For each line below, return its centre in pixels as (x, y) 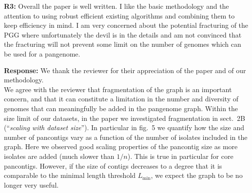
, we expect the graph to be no (197, 175)
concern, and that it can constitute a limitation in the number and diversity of (121, 99)
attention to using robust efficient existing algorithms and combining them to (119, 15)
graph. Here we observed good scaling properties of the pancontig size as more (121, 146)
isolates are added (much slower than (59, 156)
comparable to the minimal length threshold (70, 175)
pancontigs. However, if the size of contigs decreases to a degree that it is (113, 165)
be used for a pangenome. (42, 53)
